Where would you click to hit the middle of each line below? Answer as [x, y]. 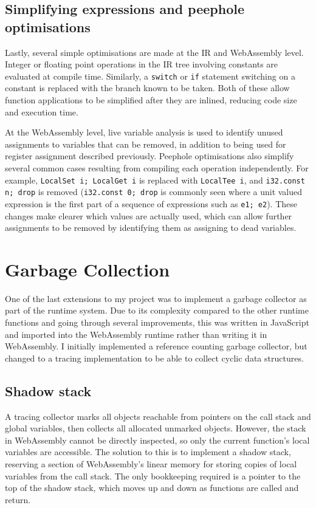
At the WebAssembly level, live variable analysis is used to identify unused [144, 132]
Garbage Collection [88, 269]
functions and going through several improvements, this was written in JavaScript [157, 322]
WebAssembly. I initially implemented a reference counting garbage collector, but [156, 346]
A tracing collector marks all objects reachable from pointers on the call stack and [158, 416]
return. [18, 499]
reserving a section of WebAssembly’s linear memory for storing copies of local [151, 464]
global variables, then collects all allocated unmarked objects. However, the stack [156, 428]
